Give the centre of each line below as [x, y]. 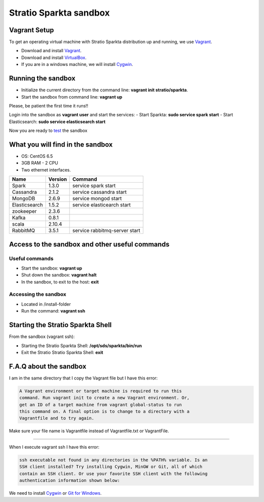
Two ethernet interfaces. [46, 170]
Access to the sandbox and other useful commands [89, 244]
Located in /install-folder [46, 304]
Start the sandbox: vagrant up [52, 268]
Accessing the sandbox [38, 294]
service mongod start [97, 199]
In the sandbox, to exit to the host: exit [60, 282]
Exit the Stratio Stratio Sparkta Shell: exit [62, 352]
